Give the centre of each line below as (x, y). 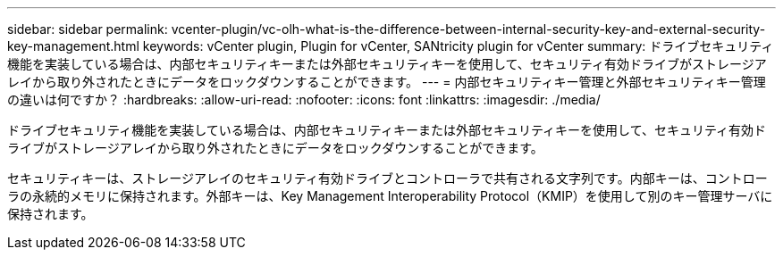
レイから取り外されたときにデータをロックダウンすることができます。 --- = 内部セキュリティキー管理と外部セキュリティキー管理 (387, 82)
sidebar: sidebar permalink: (88, 29)
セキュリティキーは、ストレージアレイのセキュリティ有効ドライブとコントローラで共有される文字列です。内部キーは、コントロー (387, 178)
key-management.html (73, 46)
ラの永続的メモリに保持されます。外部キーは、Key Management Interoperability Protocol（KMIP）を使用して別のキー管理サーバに (390, 196)
